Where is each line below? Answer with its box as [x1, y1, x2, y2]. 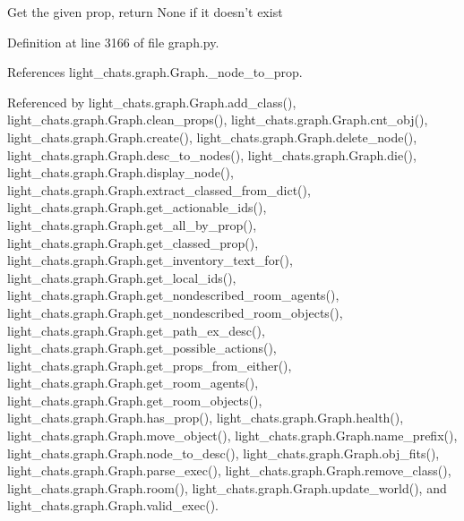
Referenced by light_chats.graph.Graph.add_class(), [7, 92, 296, 111]
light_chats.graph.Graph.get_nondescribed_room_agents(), [7, 286, 339, 304]
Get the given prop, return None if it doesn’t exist [7, 3, 283, 21]
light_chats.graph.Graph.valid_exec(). [7, 496, 219, 515]
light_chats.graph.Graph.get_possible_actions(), [7, 338, 277, 357]
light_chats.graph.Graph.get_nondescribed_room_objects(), [7, 303, 343, 321]
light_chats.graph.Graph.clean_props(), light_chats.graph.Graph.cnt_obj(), [7, 110, 428, 129]
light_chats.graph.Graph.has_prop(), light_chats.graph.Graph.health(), [7, 408, 404, 427]
